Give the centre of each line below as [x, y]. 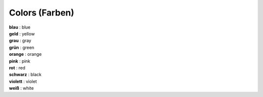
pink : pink [20, 61]
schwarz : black [25, 75]
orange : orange [25, 54]
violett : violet [23, 81]
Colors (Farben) [42, 13]
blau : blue [20, 27]
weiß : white [21, 88]
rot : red [17, 67]
